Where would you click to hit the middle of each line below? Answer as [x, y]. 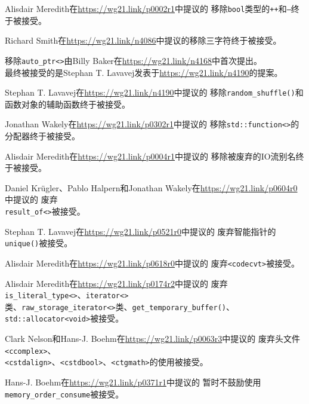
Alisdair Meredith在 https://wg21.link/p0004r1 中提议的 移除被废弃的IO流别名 [150, 156]
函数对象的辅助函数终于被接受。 [67, 104]
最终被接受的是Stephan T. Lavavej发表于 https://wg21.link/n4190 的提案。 [144, 72]
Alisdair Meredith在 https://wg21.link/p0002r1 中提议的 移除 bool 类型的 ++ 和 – [148, 8]
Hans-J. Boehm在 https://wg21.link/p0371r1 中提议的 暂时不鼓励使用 [133, 382]
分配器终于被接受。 [42, 136]
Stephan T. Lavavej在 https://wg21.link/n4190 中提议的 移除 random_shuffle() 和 [154, 92]
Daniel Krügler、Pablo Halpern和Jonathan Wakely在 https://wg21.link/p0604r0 [151, 187]
